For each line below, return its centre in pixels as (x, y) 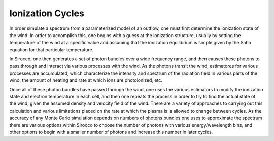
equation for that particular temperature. (52, 49)
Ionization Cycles (47, 13)
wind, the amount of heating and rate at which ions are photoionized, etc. (86, 80)
